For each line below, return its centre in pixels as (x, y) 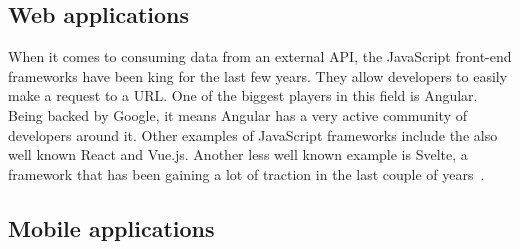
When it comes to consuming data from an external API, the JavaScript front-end (260, 56)
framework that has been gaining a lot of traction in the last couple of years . (246, 173)
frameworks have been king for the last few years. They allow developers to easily (258, 75)
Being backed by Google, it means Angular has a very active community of (237, 114)
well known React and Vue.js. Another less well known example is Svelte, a (238, 154)
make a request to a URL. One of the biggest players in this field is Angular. (243, 95)
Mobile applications (111, 227)
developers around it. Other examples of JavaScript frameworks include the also (253, 134)
